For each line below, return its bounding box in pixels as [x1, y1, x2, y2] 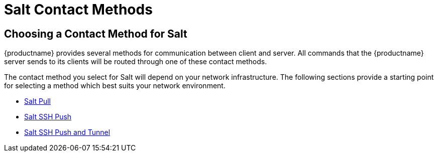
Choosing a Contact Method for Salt [4, 27, 187, 40]
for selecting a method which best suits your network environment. [4, 81, 226, 90]
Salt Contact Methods [4, 1, 153, 18]
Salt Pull [24, 97, 51, 106]
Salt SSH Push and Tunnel [24, 128, 111, 137]
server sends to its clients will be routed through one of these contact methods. [4, 57, 267, 66]
